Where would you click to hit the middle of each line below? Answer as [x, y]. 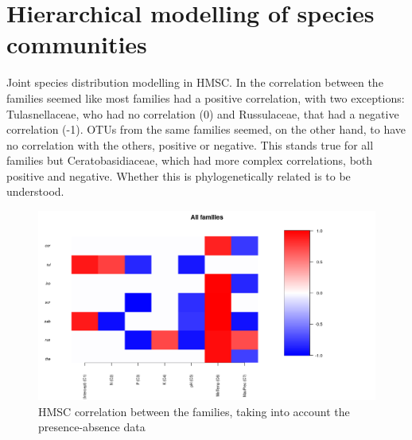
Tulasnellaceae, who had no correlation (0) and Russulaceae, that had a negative [203, 113]
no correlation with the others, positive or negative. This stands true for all [190, 144]
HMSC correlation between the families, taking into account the [194, 411]
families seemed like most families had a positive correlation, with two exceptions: [206, 97]
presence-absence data [92, 427]
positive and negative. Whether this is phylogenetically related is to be [179, 175]
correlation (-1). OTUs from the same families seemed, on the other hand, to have [206, 129]
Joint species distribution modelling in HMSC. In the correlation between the [195, 82]
